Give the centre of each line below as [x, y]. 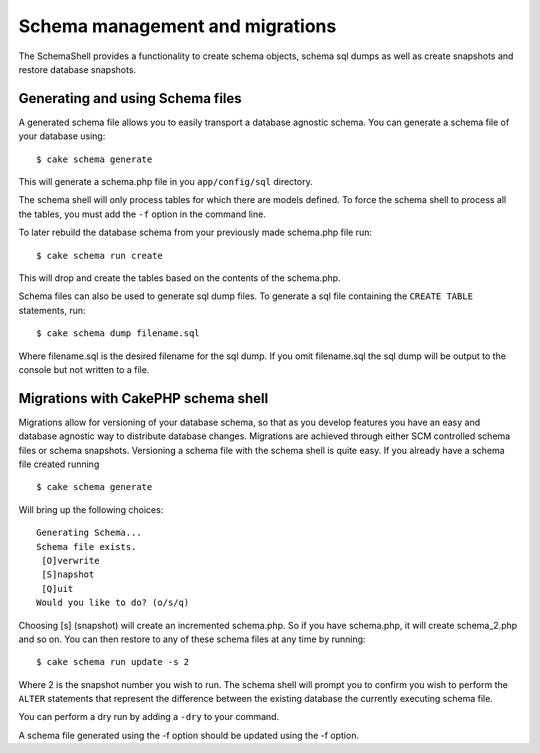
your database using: [62, 136]
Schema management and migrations [177, 26]
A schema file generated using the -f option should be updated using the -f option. [189, 735]
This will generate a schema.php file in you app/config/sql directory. [166, 182]
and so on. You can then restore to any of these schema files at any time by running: [192, 639]
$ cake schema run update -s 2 [113, 662]
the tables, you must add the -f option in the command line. [142, 214]
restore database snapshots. [77, 69]
